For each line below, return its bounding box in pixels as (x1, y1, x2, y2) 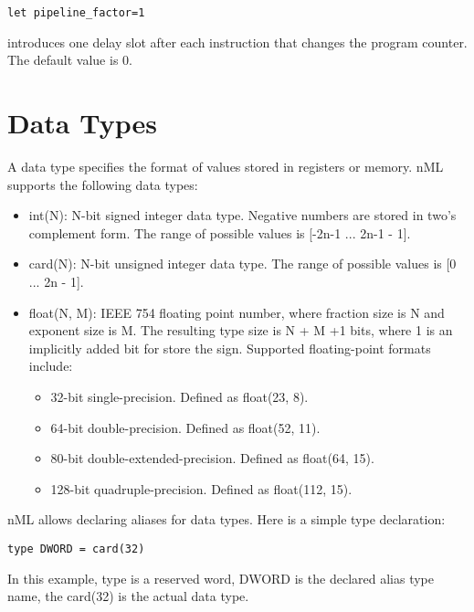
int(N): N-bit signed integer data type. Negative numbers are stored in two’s (28, 206, 457, 225)
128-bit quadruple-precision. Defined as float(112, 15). (50, 479, 353, 498)
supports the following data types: (7, 174, 198, 194)
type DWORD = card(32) (7, 542, 145, 555)
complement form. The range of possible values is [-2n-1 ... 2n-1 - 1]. (28, 223, 411, 242)
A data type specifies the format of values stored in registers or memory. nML (7, 156, 444, 175)
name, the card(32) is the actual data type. (7, 586, 249, 606)
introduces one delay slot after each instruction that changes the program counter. (7, 32, 468, 51)
